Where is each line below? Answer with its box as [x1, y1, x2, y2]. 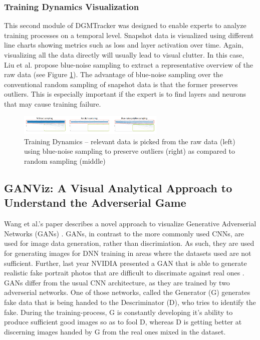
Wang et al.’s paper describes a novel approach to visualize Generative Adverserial [4, 218, 256, 229]
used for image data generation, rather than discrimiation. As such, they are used [4, 238, 254, 248]
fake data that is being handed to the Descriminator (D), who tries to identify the [4, 296, 256, 307]
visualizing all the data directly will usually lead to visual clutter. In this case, [4, 50, 244, 60]
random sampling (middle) [24, 155, 106, 166]
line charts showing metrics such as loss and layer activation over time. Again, [4, 40, 243, 50]
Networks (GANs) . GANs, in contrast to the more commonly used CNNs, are [4, 228, 244, 238]
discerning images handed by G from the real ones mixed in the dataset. [4, 326, 226, 336]
